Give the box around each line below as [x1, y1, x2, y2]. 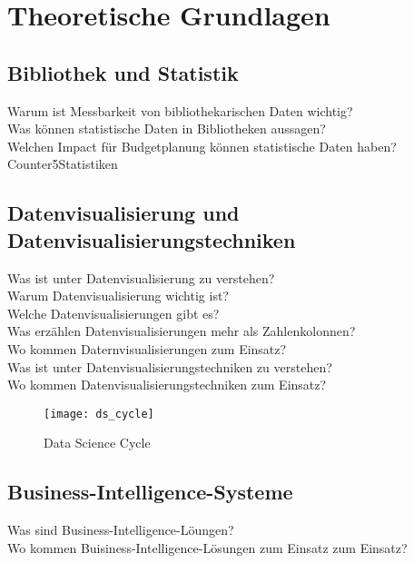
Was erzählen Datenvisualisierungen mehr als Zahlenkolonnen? [7, 321, 356, 341]
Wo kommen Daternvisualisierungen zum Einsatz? [7, 339, 287, 358]
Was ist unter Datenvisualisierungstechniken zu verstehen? [7, 357, 332, 376]
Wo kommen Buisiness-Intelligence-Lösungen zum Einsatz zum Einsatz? [7, 538, 408, 557]
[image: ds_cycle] [44, 407, 154, 420]
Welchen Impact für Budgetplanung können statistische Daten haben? [7, 136, 397, 155]
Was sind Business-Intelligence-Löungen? [7, 520, 234, 539]
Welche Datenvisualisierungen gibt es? [7, 303, 220, 322]
